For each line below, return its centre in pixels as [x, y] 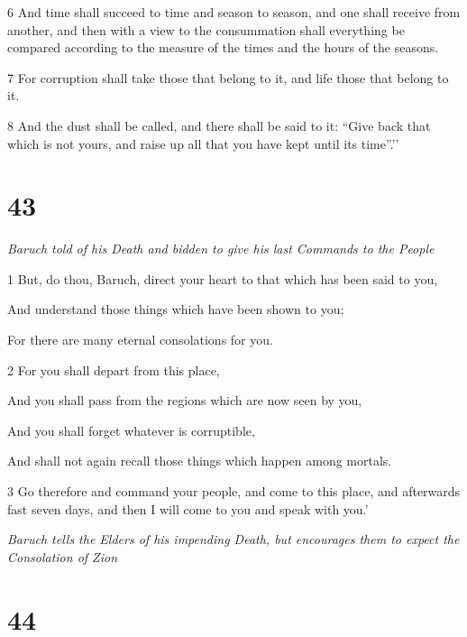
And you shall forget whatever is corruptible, [131, 430]
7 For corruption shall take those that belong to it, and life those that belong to [228, 77]
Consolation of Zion [63, 556]
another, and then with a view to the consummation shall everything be [206, 29]
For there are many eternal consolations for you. [140, 340]
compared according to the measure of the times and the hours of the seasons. [223, 47]
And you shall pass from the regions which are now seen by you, [185, 400]
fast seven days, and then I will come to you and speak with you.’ [188, 508]
